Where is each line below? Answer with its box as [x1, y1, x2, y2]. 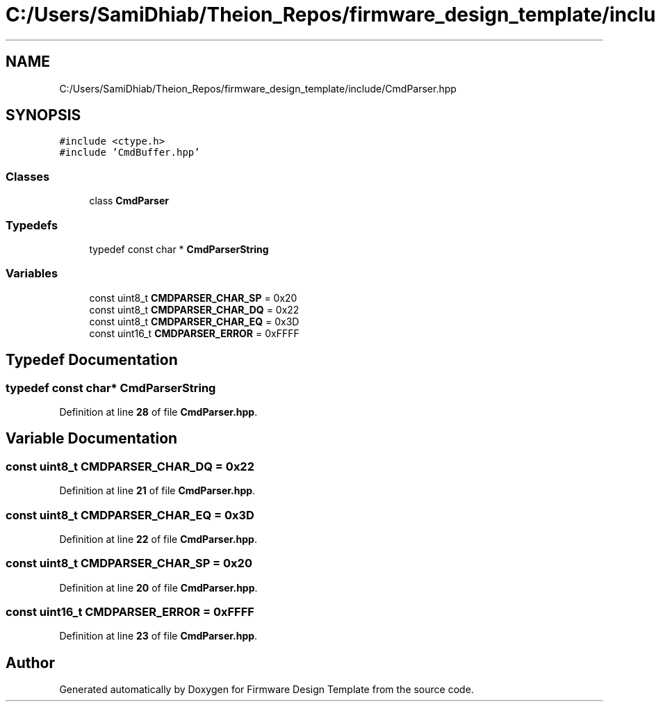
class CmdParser [89, 195, 169, 207]
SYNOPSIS [6, 106, 81, 124]
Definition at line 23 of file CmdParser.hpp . [59, 630, 258, 642]
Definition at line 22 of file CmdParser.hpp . [59, 533, 257, 545]
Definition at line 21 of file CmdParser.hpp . [59, 485, 256, 497]
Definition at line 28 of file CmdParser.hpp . [59, 405, 258, 418]
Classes [6, 169, 50, 184]
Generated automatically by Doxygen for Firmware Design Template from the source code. [59, 683, 474, 696]
